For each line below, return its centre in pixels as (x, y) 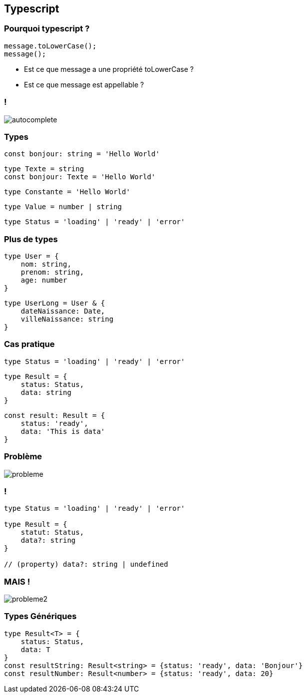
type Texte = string (44, 169)
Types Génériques (40, 616)
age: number (44, 280)
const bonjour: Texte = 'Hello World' (80, 177)
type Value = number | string (63, 207)
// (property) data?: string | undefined (86, 564)
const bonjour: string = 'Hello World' (82, 154)
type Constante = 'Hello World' (67, 192)
